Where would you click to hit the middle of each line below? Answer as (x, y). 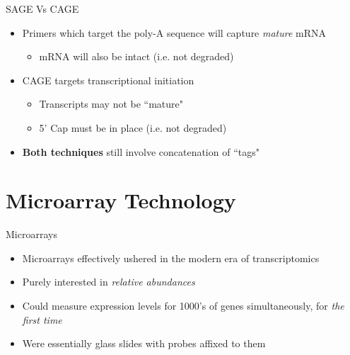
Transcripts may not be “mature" (111, 104)
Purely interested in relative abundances (109, 282)
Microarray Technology (121, 200)
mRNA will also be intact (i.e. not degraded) (136, 56)
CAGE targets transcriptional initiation (108, 80)
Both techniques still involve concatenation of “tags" (141, 151)
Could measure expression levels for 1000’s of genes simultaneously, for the (183, 306)
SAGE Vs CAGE (42, 9)
